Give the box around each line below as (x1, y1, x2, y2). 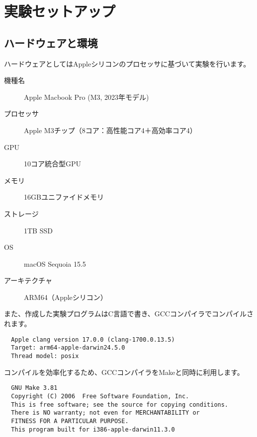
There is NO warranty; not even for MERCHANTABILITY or (11, 409, 200, 417)
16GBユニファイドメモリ (24, 192, 104, 202)
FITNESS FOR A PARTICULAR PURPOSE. (11, 417, 129, 425)
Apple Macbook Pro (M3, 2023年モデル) (24, 91, 149, 102)
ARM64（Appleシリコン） (24, 291, 107, 302)
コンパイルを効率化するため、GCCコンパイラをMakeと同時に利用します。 (4, 366, 244, 377)
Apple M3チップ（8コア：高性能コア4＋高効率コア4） (24, 125, 197, 135)
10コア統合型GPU (24, 158, 82, 169)
